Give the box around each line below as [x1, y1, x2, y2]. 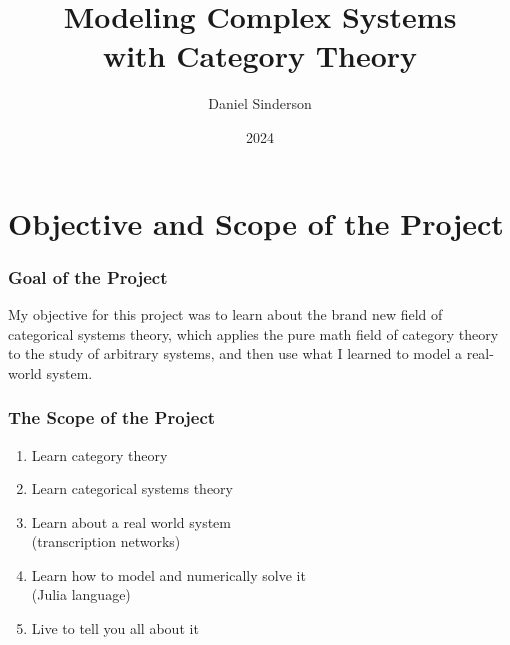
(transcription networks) [31, 531, 181, 552]
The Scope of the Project [8, 405, 216, 430]
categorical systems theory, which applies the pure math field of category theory [8, 323, 499, 344]
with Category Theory [102, 35, 418, 76]
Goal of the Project [8, 264, 168, 289]
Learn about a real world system [31, 511, 231, 532]
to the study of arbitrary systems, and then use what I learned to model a [8, 343, 462, 364]
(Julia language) [31, 584, 131, 605]
